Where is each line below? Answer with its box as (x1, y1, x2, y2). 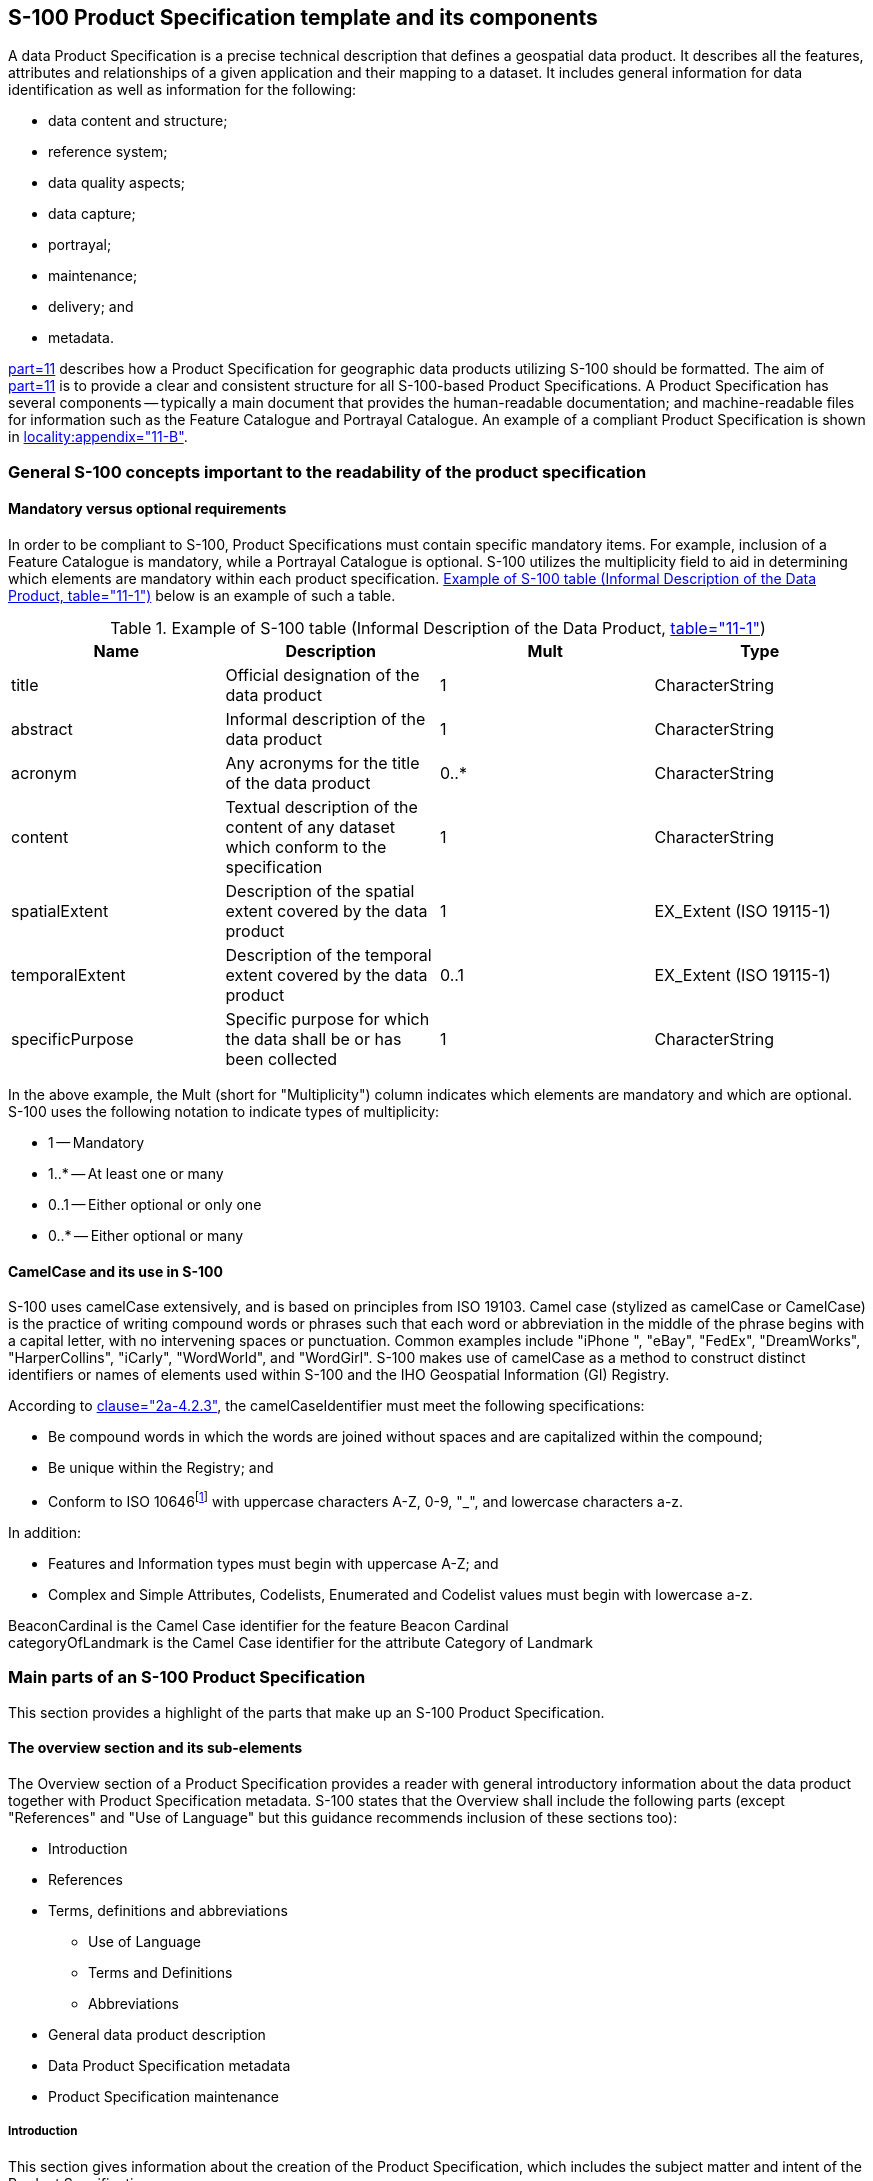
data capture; (48, 205, 136, 223)
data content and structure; (48, 112, 228, 130)
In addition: (8, 1523, 82, 1541)
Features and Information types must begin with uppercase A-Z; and (48, 1554, 499, 1572)
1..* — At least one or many (48, 1165, 224, 1183)
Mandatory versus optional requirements (8, 500, 287, 518)
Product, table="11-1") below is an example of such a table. (8, 587, 396, 605)
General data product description (48, 2025, 266, 2043)
